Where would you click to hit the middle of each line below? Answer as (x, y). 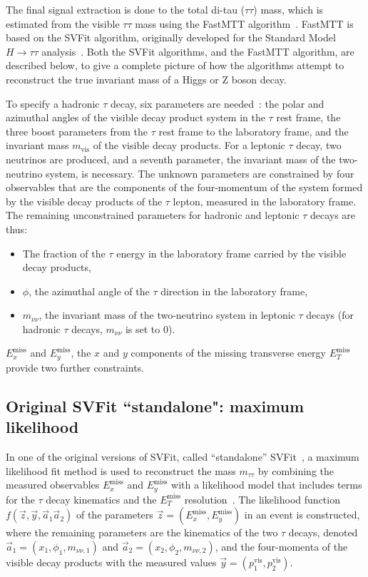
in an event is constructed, (302, 515)
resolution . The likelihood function (262, 499)
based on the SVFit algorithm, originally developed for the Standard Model (171, 37)
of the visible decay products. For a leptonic (189, 145)
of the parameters (114, 515)
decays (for (330, 315)
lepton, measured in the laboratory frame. (265, 201)
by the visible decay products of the (84, 201)
